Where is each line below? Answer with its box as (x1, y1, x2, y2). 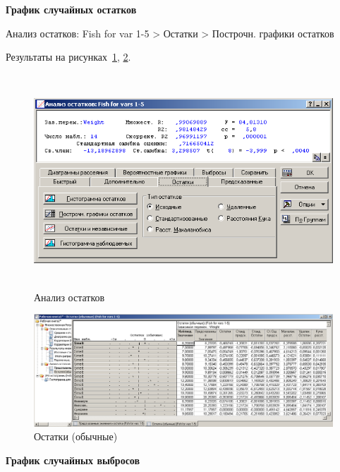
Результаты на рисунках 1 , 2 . (6, 49, 131, 64)
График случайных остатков (6, 2, 137, 16)
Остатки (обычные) (34, 429, 118, 444)
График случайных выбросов (6, 452, 140, 467)
